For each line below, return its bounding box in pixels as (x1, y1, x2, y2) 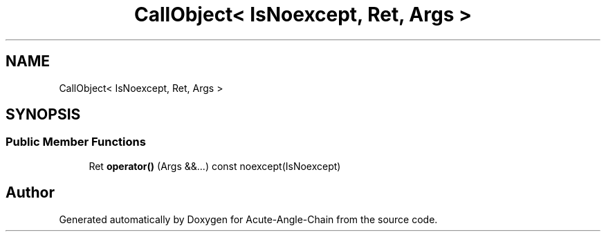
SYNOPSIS (6, 106, 81, 124)
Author (6, 184, 55, 202)
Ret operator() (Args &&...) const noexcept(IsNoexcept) (89, 160, 341, 172)
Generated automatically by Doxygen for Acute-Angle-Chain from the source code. (59, 213, 438, 225)
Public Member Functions (6, 135, 146, 149)
